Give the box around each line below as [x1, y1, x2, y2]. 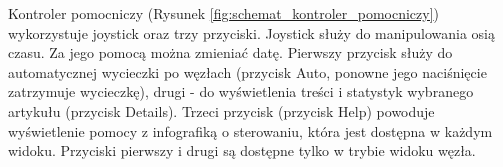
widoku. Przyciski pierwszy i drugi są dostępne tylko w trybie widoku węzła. [8, 140, 476, 161]
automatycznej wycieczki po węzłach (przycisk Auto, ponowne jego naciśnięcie [8, 61, 487, 82]
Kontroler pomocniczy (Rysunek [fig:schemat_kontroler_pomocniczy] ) [8, 3, 440, 23]
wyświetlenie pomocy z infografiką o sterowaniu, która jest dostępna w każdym [8, 120, 493, 141]
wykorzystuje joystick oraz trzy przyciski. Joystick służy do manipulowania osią [8, 22, 495, 43]
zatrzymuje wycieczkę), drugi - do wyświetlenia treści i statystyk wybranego [8, 81, 474, 102]
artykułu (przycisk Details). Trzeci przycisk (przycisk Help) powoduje [8, 100, 435, 121]
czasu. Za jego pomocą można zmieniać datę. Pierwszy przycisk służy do [8, 42, 453, 63]
